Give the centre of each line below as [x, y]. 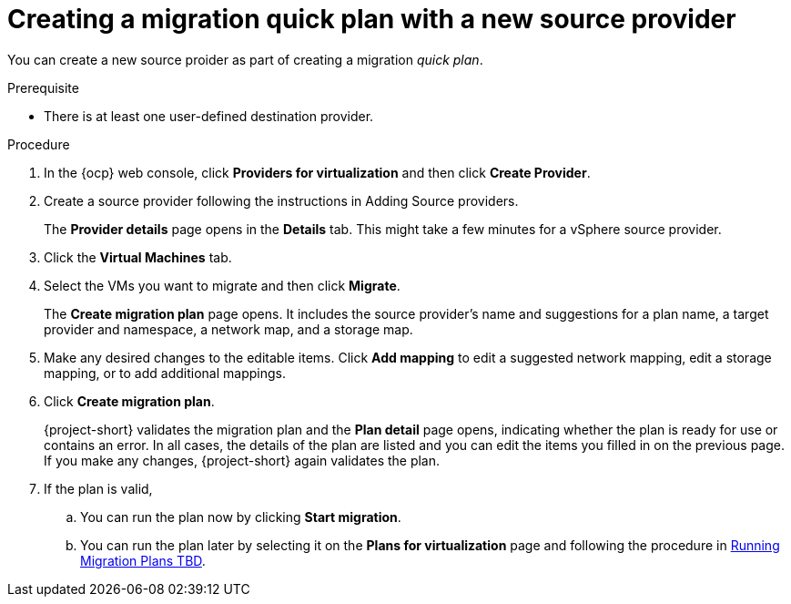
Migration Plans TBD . [143, 560]
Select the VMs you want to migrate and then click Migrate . [222, 285]
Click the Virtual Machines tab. [138, 257]
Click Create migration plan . [129, 401]
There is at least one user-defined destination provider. [209, 116]
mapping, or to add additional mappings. [165, 373]
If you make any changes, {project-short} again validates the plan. [242, 460]
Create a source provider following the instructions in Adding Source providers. [281, 200]
